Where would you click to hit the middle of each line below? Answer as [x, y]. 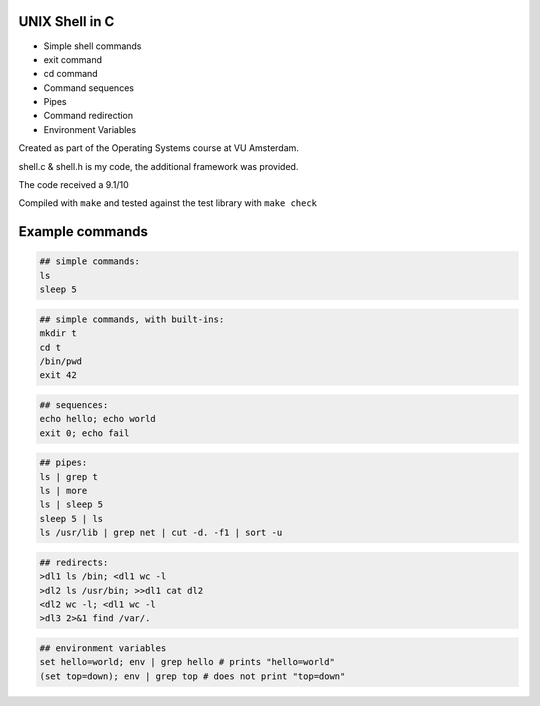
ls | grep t [69, 476]
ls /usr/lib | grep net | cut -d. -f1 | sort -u [161, 533]
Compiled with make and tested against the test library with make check [168, 203]
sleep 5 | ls [71, 518]
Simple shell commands [92, 46]
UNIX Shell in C [66, 21]
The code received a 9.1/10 [73, 185]
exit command [73, 59]
